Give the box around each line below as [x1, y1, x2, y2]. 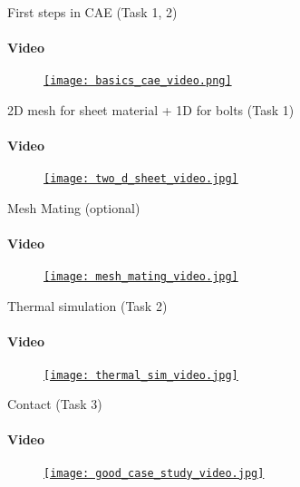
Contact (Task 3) [7, 394, 102, 414]
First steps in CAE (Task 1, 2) [7, 3, 178, 21]
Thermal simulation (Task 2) [7, 297, 168, 316]
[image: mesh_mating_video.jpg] [44, 270, 238, 284]
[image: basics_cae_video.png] [44, 74, 232, 88]
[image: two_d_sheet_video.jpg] [44, 172, 238, 186]
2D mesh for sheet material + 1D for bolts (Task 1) [7, 101, 295, 120]
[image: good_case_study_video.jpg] [44, 466, 265, 480]
